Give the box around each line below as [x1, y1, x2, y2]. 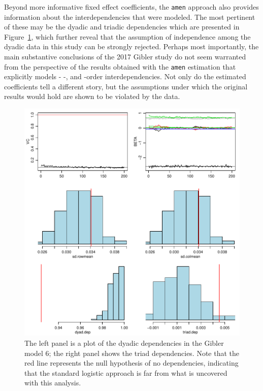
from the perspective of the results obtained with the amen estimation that [4, 61, 236, 72]
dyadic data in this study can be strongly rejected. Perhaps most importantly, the [4, 41, 259, 52]
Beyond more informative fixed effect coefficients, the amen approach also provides [4, 2, 259, 12]
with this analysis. [24, 377, 81, 388]
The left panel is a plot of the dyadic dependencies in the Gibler [24, 338, 224, 348]
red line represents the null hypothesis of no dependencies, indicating [24, 357, 239, 368]
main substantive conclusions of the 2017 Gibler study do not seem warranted [4, 51, 246, 62]
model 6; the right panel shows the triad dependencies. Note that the [24, 347, 240, 358]
